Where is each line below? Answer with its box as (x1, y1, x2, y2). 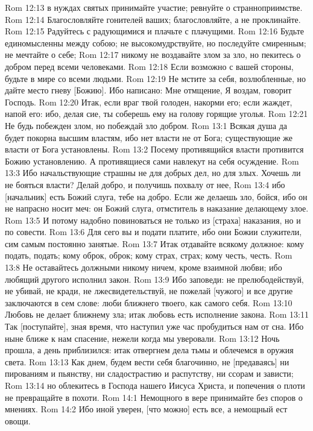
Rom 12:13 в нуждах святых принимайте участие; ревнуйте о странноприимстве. (5, 1, 303, 13)
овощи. (5, 414, 31, 427)
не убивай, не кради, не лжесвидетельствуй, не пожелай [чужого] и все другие (5, 285, 293, 297)
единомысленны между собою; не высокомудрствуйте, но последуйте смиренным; (5, 36, 306, 49)
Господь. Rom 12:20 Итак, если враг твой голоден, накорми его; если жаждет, (5, 95, 292, 108)
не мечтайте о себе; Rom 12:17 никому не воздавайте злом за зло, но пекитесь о (5, 48, 301, 61)
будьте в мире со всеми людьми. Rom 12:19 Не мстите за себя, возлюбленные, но (5, 72, 306, 84)
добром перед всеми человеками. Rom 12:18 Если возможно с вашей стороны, (5, 60, 294, 72)
